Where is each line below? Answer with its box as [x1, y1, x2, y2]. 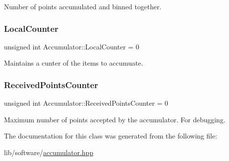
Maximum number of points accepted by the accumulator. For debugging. [4, 114, 226, 124]
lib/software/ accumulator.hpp [4, 147, 94, 157]
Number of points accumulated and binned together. [4, 1, 162, 11]
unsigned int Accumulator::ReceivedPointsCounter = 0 [4, 98, 168, 108]
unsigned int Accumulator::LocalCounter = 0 [4, 41, 139, 51]
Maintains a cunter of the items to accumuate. [4, 58, 143, 68]
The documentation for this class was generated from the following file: [4, 131, 217, 141]
